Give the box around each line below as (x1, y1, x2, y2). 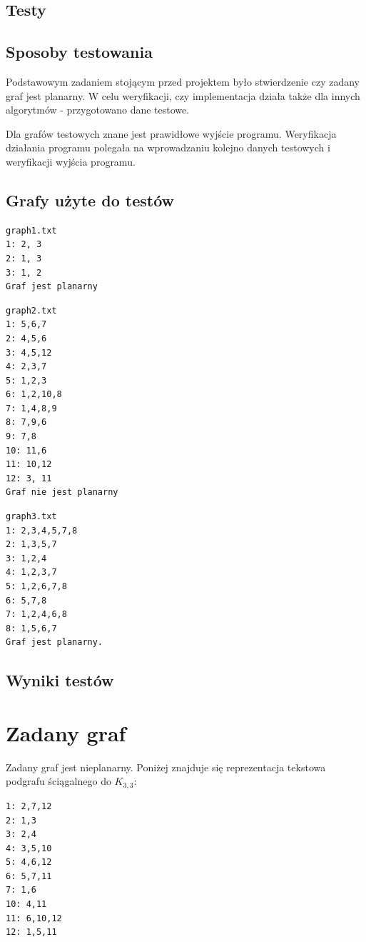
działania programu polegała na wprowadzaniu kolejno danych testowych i (6, 140, 330, 155)
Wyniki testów (6, 669, 114, 691)
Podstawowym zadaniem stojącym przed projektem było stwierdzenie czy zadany (6, 74, 360, 89)
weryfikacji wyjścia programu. (6, 154, 136, 169)
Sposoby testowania (6, 41, 153, 63)
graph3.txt (6, 511, 57, 522)
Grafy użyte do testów (6, 189, 174, 211)
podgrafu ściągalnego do (6, 773, 111, 788)
